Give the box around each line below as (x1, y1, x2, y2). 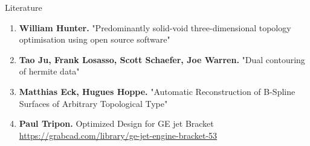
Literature (5, 1, 42, 13)
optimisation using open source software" (19, 33, 170, 46)
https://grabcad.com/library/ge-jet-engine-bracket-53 (19, 129, 218, 141)
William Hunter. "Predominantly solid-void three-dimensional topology (19, 21, 291, 34)
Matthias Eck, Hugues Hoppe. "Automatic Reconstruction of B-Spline (19, 85, 295, 97)
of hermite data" (19, 65, 80, 78)
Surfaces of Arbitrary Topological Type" (19, 97, 168, 109)
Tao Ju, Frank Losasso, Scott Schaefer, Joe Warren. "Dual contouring (19, 53, 305, 65)
